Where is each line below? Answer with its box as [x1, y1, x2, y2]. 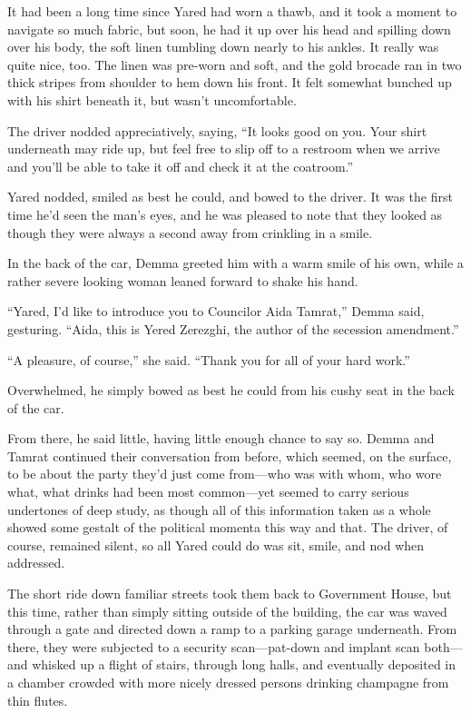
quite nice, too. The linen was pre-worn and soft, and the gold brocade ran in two [7, 54, 462, 74]
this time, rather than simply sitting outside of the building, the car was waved [7, 601, 447, 620]
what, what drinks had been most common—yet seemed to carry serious [7, 482, 409, 501]
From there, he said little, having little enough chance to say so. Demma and [7, 429, 435, 448]
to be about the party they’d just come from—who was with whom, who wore [7, 464, 442, 483]
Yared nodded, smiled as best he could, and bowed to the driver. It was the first [7, 187, 453, 206]
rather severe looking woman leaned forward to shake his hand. [7, 271, 358, 290]
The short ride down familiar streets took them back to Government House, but [7, 584, 452, 603]
